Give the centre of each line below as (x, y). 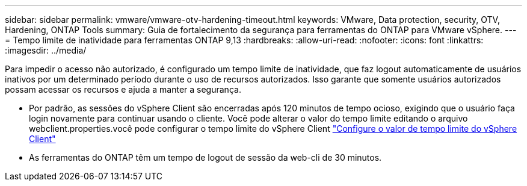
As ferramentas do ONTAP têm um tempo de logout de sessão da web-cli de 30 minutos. (205, 157)
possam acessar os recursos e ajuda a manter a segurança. (123, 89)
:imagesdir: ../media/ (46, 50)
